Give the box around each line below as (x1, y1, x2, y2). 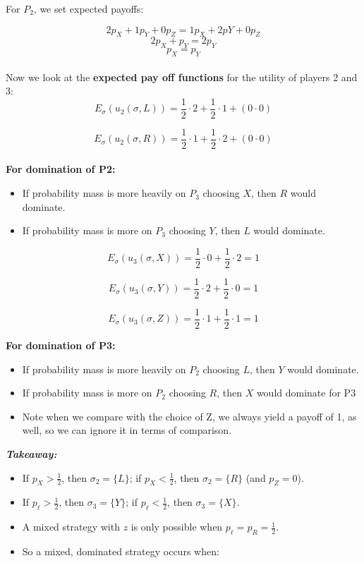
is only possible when (131, 519, 223, 534)
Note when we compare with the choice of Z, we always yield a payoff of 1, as (22, 408, 357, 423)
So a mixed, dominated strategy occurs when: (22, 544, 219, 558)
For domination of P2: (6, 162, 116, 176)
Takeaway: (6, 447, 57, 461)
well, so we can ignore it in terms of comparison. (22, 423, 232, 437)
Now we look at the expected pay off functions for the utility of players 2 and (6, 69, 358, 84)
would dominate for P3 (256, 385, 356, 400)
